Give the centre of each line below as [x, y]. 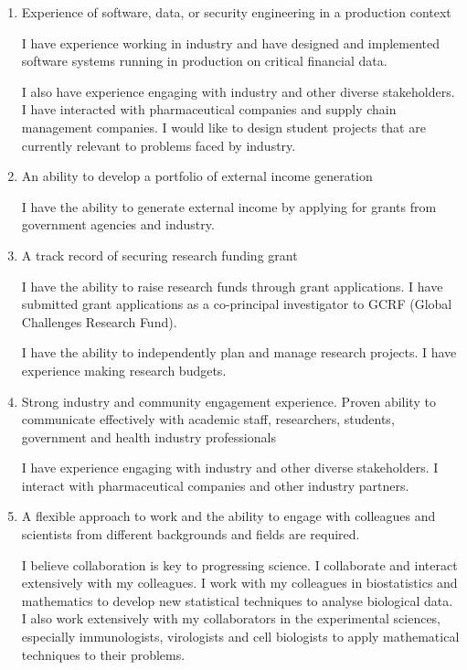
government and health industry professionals [149, 436]
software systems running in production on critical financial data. [204, 61]
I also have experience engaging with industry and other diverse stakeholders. [238, 91]
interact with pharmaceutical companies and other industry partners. [215, 485]
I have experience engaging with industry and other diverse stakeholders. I [230, 468]
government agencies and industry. [118, 224]
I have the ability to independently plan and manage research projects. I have [239, 352]
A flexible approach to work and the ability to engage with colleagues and [228, 516]
